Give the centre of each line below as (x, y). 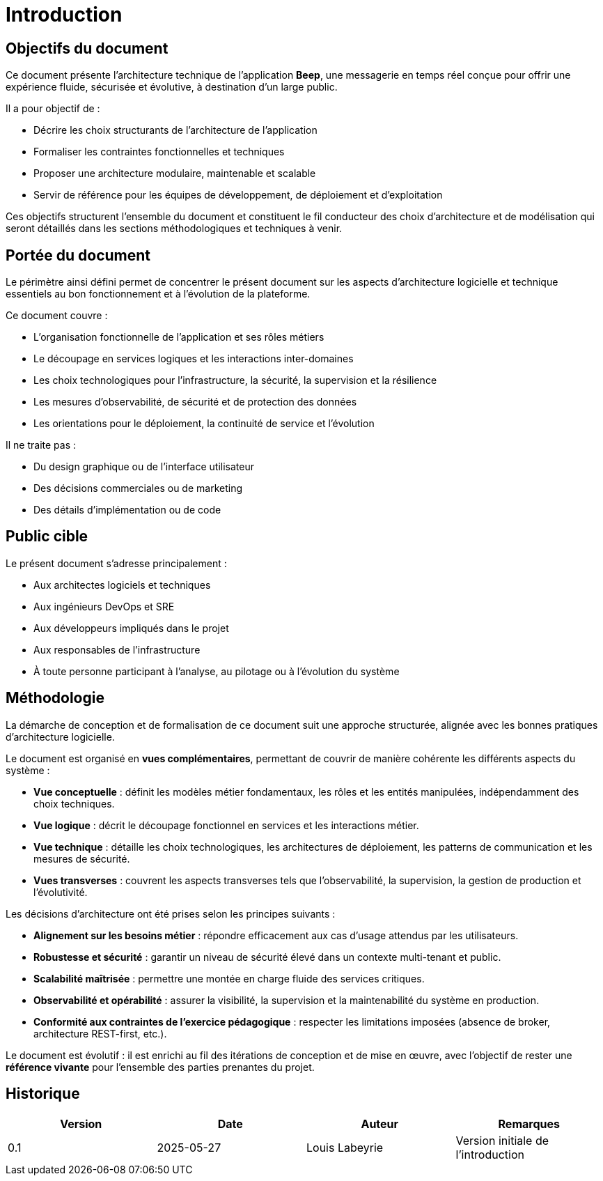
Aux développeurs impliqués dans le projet (131, 628)
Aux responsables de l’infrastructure (117, 649)
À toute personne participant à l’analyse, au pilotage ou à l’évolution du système (217, 671)
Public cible (47, 537)
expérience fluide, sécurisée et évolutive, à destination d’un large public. (172, 87)
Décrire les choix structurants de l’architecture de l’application (175, 130)
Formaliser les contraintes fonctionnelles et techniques (159, 152)
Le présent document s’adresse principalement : (116, 563)
